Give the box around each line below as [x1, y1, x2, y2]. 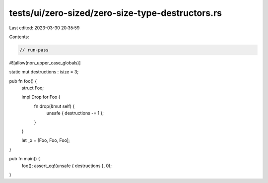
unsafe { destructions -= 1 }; [46, 110, 104, 116]
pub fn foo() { [9, 78, 37, 84]
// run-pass [19, 47, 49, 53]
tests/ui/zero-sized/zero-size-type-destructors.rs [9, 7, 222, 18]
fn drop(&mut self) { [34, 103, 75, 109]
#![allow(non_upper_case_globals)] [9, 60, 81, 65]
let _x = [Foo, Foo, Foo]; [21, 137, 70, 143]
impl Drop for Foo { [21, 94, 61, 100]
